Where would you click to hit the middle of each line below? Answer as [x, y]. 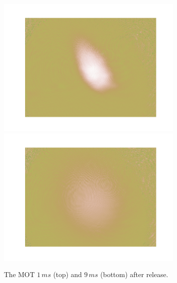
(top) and [68, 274]
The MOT [19, 274]
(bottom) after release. [134, 274]
